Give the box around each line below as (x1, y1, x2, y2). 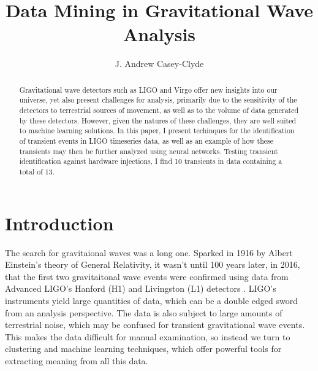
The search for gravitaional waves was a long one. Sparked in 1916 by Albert (5, 246, 293, 259)
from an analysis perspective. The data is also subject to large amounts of (5, 306, 282, 319)
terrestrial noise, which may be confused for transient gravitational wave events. (5, 318, 305, 331)
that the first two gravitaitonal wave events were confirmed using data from (5, 270, 289, 283)
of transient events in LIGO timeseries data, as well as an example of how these (19, 135, 274, 146)
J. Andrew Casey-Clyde (115, 57, 204, 70)
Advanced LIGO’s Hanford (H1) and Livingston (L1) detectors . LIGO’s (5, 282, 276, 295)
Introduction (5, 210, 114, 235)
